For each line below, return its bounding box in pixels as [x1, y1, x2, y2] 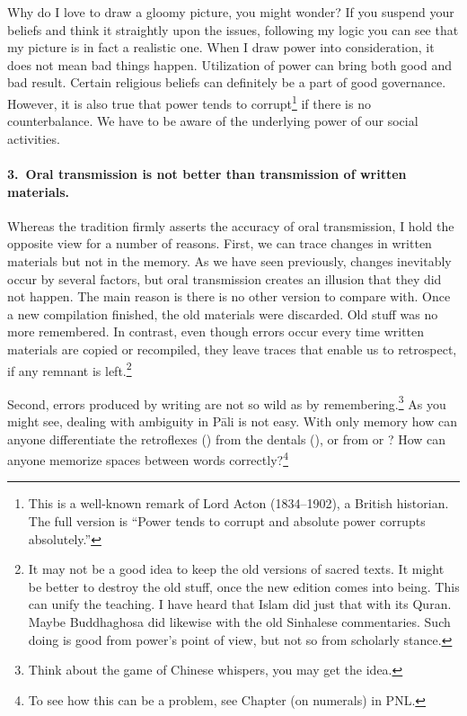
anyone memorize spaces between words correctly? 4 [7, 448, 288, 469]
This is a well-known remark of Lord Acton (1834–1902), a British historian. [28, 494, 449, 513]
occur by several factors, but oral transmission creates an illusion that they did [7, 269, 442, 288]
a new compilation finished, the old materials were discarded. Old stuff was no [7, 304, 438, 323]
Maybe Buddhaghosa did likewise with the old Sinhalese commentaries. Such [28, 613, 451, 631]
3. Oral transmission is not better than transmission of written [7, 165, 407, 183]
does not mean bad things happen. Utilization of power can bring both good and [7, 55, 452, 74]
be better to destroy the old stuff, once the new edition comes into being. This [28, 577, 460, 595]
